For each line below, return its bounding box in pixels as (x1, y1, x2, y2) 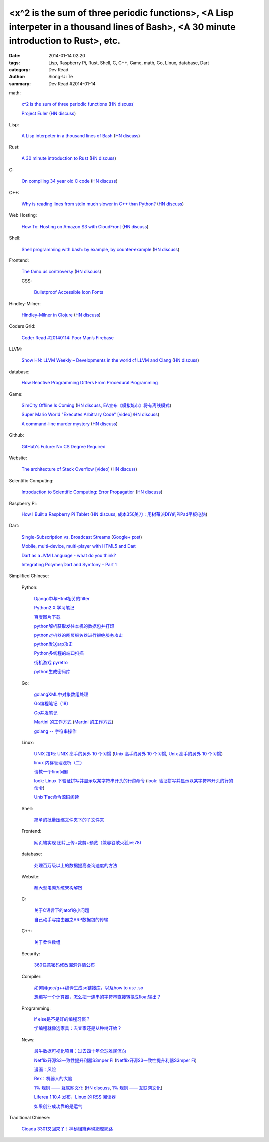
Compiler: (21, 973, 42, 979)
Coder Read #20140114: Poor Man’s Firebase (21, 334, 114, 341)
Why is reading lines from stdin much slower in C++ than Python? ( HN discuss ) (21, 201, 184, 207)
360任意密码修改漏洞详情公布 (34, 962, 95, 968)
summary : (9, 80, 31, 87)
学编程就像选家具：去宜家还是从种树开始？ (34, 1025, 122, 1031)
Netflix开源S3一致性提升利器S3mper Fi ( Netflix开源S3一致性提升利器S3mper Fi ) (34, 1057, 197, 1063)
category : (9, 66, 30, 72)
